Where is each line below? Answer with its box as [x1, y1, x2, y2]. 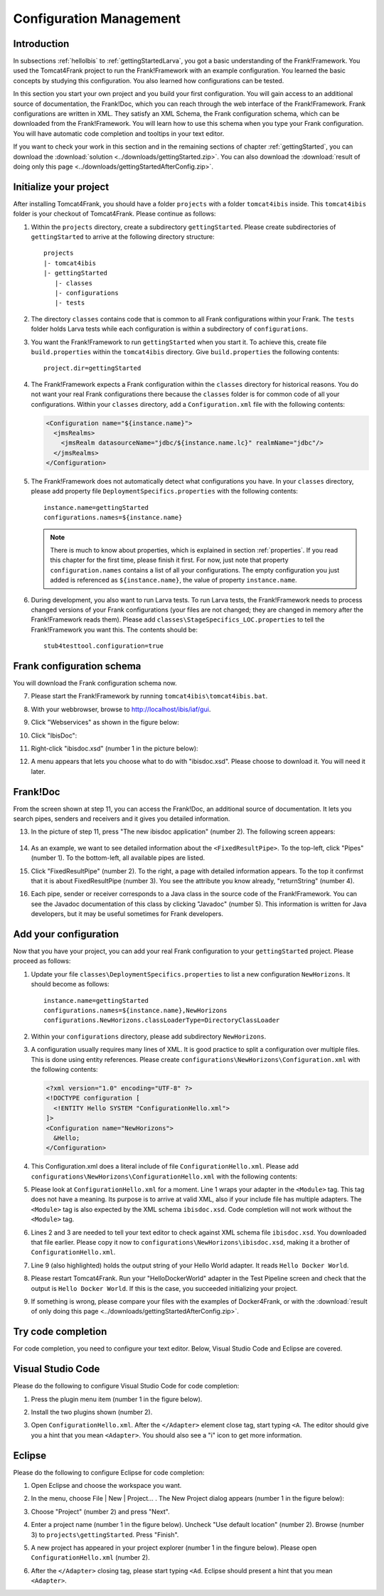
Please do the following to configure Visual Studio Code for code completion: [13, 1382, 240, 1390]
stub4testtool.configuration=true [43, 642, 164, 650]
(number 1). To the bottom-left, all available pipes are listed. [31, 853, 206, 862]
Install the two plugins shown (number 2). [31, 1408, 153, 1416]
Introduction [13, 38, 70, 50]
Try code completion [13, 1326, 107, 1338]
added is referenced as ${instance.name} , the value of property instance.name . [50, 576, 298, 585]
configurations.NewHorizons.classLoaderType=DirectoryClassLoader [43, 1016, 280, 1024]
